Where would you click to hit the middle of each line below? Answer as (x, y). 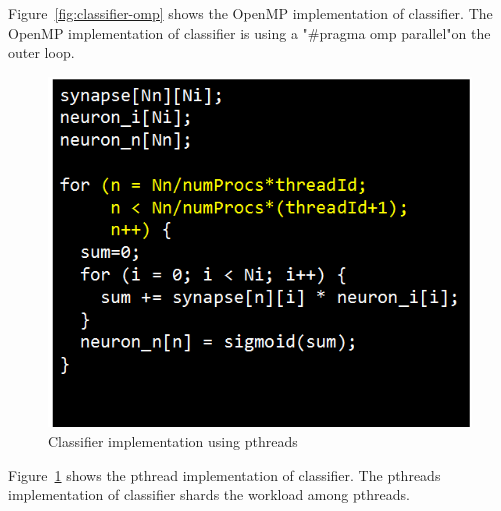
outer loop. (41, 52)
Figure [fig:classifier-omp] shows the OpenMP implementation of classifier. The (250, 13)
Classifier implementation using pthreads (173, 440)
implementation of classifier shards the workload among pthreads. (209, 494)
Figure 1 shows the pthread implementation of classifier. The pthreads (224, 474)
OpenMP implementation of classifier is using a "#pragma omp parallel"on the (249, 32)
